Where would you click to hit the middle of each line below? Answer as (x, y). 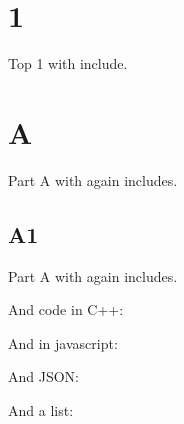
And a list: (41, 410)
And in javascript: (63, 342)
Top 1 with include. (68, 63)
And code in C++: (66, 309)
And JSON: (43, 376)
